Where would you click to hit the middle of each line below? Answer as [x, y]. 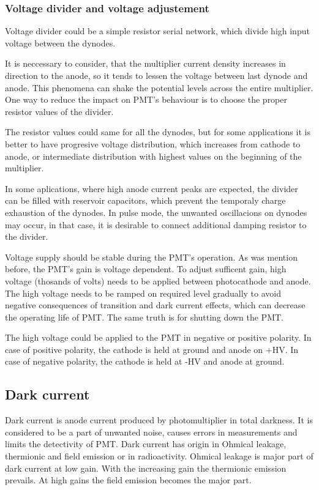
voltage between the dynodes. [60, 43]
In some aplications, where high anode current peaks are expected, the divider [152, 188]
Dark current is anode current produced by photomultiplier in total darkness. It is [159, 420]
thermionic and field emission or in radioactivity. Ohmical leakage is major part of [159, 456]
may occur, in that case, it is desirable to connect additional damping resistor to [156, 224]
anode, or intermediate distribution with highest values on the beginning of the [153, 156]
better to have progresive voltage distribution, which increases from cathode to [153, 143]
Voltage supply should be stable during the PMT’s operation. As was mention [151, 257]
